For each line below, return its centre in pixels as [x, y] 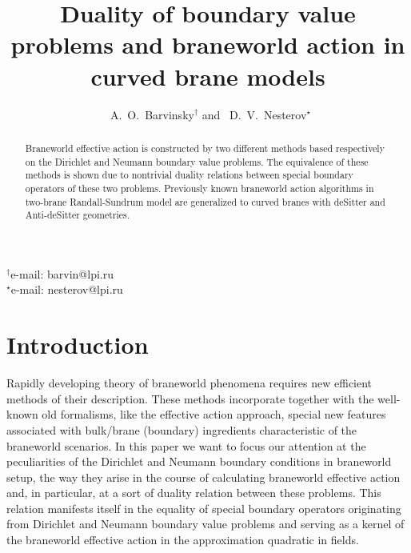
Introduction [78, 345]
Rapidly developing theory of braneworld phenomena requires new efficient [190, 383]
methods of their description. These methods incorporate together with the [190, 398]
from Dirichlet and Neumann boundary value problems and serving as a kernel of [205, 524]
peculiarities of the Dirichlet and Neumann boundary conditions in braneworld [199, 461]
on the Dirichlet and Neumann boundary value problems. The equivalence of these [197, 161]
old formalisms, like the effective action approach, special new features [214, 414]
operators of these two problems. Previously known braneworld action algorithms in [200, 188]
